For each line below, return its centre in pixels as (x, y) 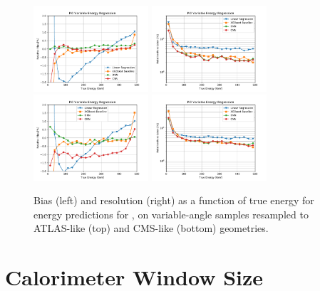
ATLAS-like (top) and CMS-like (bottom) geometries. (151, 228)
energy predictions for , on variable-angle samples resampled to (171, 214)
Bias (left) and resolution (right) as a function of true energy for (174, 200)
